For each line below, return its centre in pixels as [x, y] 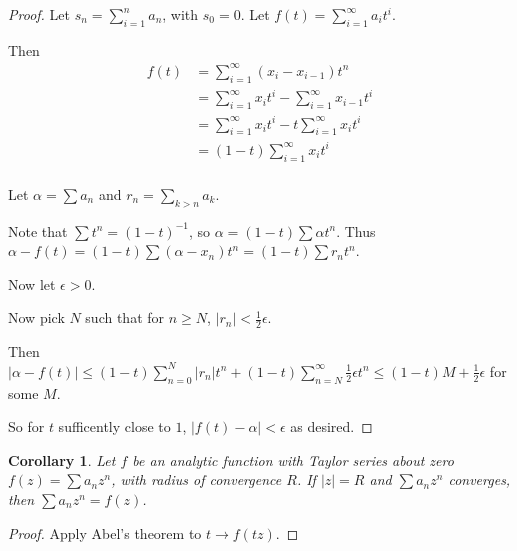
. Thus [356, 230]
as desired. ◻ [331, 426]
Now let [32, 283]
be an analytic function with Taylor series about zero [293, 459]
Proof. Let [39, 14]
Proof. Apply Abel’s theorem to [105, 532]
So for [26, 426]
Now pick [36, 317]
